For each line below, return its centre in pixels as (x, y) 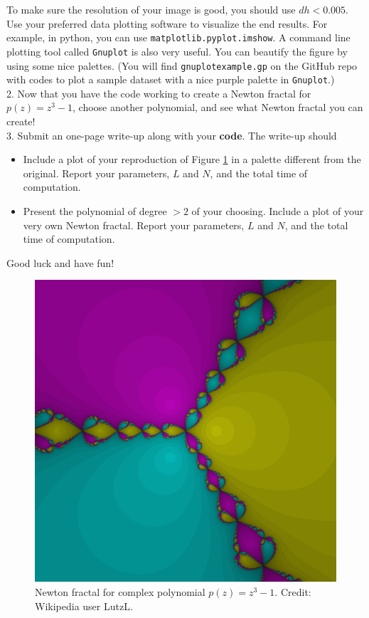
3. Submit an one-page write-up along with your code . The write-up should (172, 135)
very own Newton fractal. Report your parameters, (134, 225)
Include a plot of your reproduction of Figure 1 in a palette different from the (192, 159)
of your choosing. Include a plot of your (278, 210)
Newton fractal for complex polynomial (120, 591)
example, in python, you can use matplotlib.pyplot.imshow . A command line (178, 37)
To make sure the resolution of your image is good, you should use (151, 9)
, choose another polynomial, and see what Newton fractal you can (218, 107)
